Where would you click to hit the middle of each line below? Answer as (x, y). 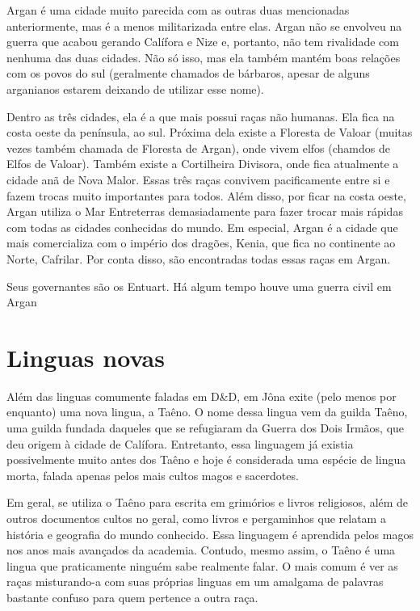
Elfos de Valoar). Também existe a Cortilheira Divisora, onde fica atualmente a (203, 164)
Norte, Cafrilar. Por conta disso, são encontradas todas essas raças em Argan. (199, 258)
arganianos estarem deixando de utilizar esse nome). (135, 88)
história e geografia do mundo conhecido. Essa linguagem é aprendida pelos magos (210, 534)
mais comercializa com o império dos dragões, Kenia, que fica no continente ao (201, 243)
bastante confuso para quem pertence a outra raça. (132, 597)
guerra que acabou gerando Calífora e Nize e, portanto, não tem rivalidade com (203, 42)
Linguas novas (86, 357)
